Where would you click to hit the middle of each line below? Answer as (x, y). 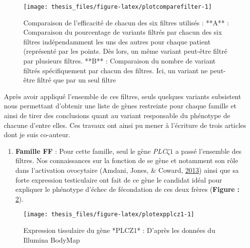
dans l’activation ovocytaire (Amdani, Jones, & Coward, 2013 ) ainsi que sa (127, 170)
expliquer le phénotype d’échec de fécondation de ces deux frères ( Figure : (127, 189)
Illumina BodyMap (52, 239)
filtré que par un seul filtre (77, 80)
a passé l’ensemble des (208, 151)
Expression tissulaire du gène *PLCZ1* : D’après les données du (119, 230)
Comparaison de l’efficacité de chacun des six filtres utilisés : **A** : (126, 22)
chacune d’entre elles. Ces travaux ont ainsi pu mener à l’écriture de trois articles (125, 125)
